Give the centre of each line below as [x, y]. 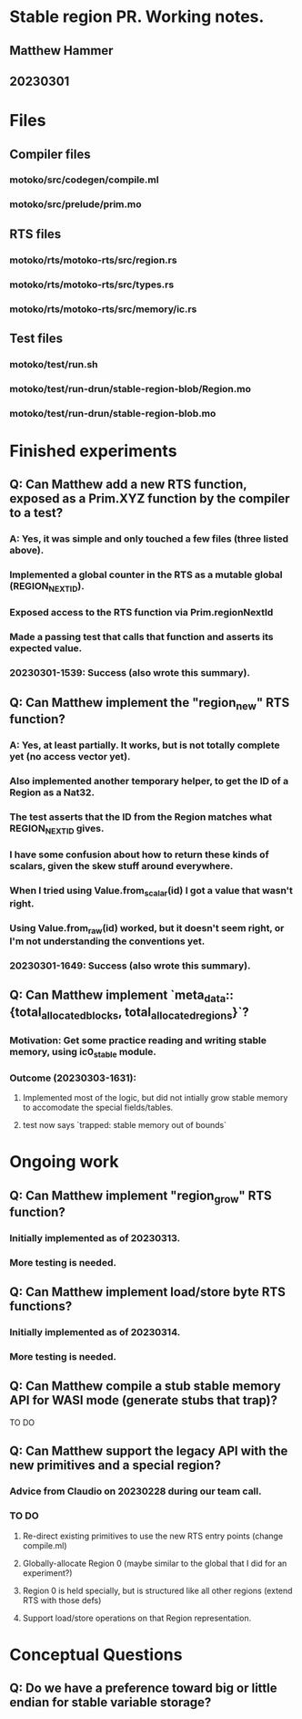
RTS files [35, 234]
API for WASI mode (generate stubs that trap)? [144, 1400]
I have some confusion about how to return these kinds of [140, 854]
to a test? [36, 513]
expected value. [46, 648]
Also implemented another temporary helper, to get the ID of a [149, 781]
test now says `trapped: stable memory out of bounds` [125, 1125]
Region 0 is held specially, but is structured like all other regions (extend [157, 1590]
